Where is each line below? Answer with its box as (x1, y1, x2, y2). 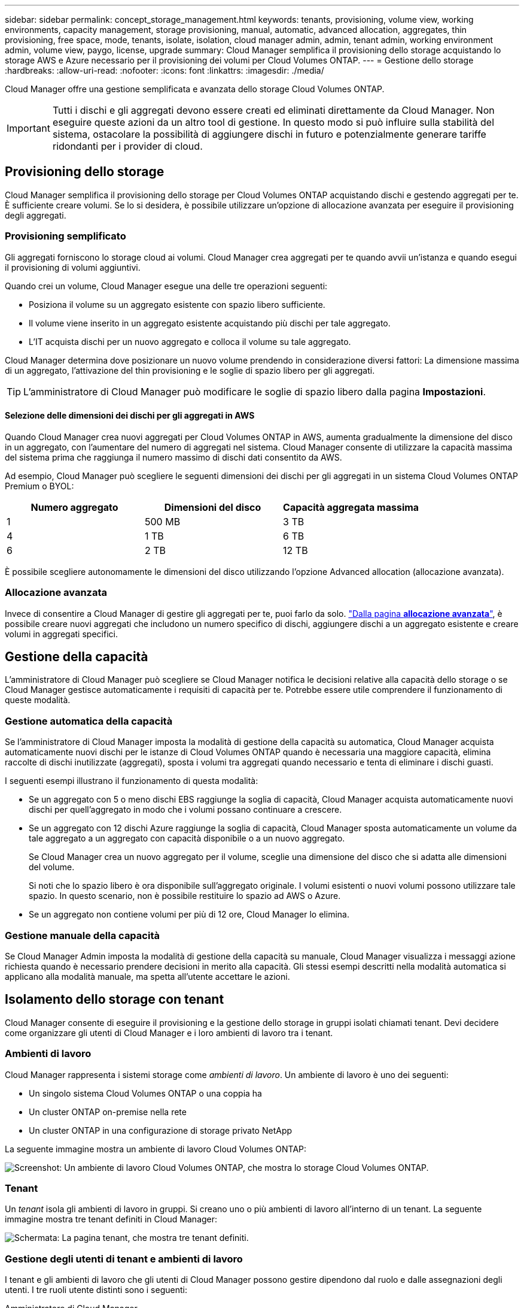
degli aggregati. (5, 210, 66, 220)
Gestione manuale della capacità (5, 929, 160, 941)
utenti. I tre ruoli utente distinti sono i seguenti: (5, 1285, 187, 1295)
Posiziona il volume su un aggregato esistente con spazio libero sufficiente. (29, 299, 325, 310)
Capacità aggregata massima (283, 501, 419, 513)
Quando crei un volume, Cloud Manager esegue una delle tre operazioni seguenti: (5, 280, 328, 291)
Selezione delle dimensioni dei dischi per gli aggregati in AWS (5, 410, 255, 421)
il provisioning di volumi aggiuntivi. (5, 262, 141, 272)
